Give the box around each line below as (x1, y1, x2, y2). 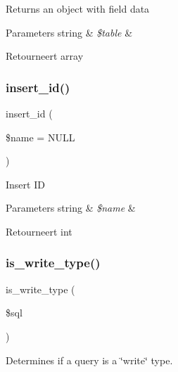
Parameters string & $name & (6, 200, 136, 215)
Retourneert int (6, 224, 72, 238)
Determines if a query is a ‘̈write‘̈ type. (6, 352, 173, 367)
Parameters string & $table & (6, 25, 133, 39)
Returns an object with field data (6, 1, 150, 15)
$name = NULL (6, 129, 75, 144)
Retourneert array (6, 49, 84, 63)
